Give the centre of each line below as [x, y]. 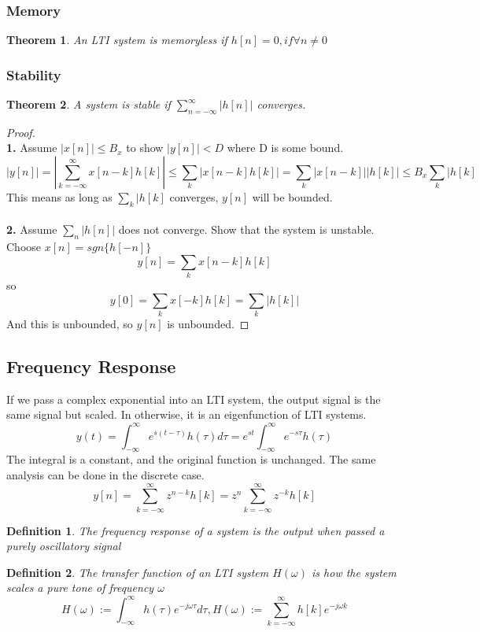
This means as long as [59, 197]
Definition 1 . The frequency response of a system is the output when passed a [196, 530]
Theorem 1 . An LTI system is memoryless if [117, 40]
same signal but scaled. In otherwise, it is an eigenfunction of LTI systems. [186, 414]
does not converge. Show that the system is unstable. [246, 229]
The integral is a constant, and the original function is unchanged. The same [191, 459]
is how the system [354, 572]
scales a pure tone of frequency [80, 588]
